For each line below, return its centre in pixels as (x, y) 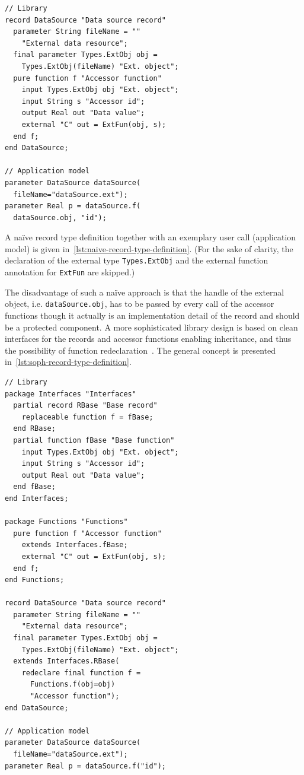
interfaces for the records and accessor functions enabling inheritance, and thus (148, 339)
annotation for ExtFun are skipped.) (70, 272)
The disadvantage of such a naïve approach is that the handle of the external (145, 292)
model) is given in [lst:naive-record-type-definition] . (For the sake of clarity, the (149, 248)
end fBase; (34, 487)
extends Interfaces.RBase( (66, 661)
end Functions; (35, 580)
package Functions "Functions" (66, 522)
